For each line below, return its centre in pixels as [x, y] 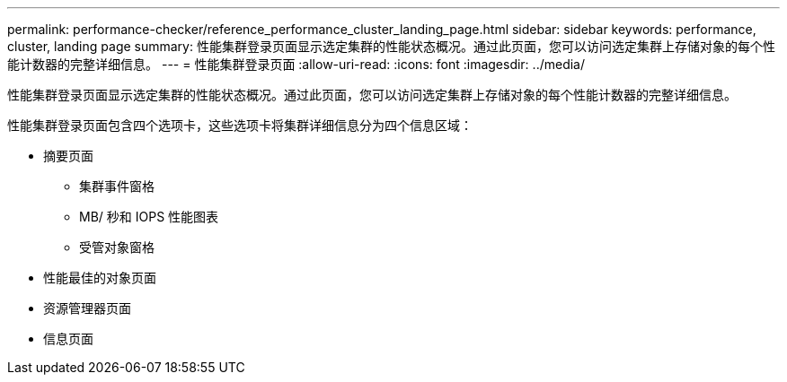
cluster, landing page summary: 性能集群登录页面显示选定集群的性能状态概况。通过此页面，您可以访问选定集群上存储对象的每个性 [391, 46]
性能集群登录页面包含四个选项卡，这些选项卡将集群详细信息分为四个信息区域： [240, 125]
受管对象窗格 [117, 247]
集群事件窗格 [117, 186]
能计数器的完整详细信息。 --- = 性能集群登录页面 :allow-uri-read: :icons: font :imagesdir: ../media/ [296, 64]
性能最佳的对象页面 [100, 278]
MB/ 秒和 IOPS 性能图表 [149, 217]
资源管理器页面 [87, 308]
